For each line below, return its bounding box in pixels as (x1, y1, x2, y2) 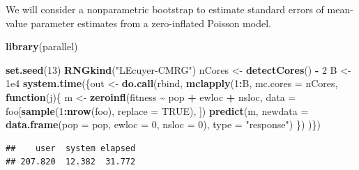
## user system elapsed (6, 143, 136, 153)
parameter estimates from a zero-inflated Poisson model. (31, 15, 271, 30)
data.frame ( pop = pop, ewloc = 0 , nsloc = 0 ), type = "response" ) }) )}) (6, 117, 321, 132)
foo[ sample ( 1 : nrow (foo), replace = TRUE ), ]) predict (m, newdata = (6, 103, 309, 118)
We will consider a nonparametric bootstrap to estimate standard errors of (6, 2, 324, 16)
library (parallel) (6, 39, 78, 54)
